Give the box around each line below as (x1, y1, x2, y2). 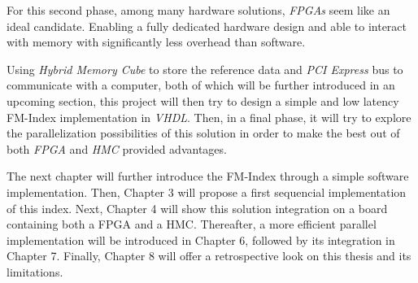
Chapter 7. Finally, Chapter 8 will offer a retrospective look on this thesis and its (7, 247, 411, 264)
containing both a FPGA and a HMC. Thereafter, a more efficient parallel (7, 216, 377, 233)
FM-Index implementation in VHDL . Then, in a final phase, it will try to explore (7, 108, 411, 125)
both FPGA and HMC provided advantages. (7, 140, 227, 157)
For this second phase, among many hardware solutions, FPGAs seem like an (7, 2, 390, 18)
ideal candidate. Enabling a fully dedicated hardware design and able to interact (7, 17, 407, 34)
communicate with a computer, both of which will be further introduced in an (7, 76, 395, 94)
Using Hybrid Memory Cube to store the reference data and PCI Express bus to (7, 60, 403, 77)
